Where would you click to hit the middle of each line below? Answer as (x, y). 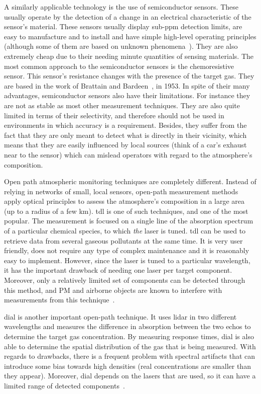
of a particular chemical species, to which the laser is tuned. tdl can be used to (125, 231)
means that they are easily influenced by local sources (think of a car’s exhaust (125, 145)
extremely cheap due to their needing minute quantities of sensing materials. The (129, 56)
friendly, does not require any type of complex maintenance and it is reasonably (127, 250)
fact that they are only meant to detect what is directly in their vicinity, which (125, 135)
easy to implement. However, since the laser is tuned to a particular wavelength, (127, 260)
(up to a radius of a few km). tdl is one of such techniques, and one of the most (126, 211)
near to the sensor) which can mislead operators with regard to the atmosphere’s (128, 154)
